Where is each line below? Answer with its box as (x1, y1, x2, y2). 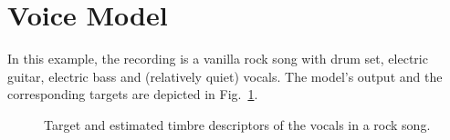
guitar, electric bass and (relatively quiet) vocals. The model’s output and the (7, 66, 443, 85)
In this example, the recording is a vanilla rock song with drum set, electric (7, 49, 428, 68)
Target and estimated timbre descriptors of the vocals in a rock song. (44, 115, 431, 134)
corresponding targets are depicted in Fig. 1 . (7, 85, 258, 104)
